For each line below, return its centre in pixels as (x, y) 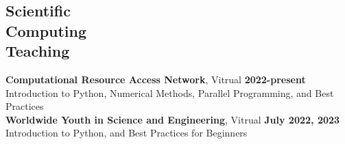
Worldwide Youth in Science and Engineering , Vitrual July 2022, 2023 (173, 119)
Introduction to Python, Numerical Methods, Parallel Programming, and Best (170, 92)
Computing (46, 30)
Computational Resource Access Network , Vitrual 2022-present (156, 79)
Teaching (38, 51)
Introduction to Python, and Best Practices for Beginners (127, 133)
